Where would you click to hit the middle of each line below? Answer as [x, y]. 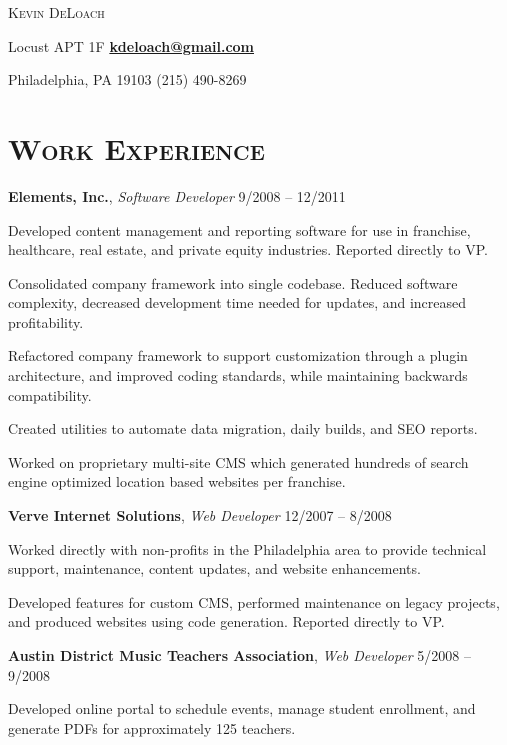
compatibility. [50, 394]
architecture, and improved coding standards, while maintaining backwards [238, 375]
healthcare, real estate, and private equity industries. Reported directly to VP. [248, 249]
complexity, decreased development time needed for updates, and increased [237, 302]
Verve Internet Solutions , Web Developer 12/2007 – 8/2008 [200, 515]
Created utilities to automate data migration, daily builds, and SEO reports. [243, 428]
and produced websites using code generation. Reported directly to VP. [226, 621]
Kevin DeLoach [56, 12]
